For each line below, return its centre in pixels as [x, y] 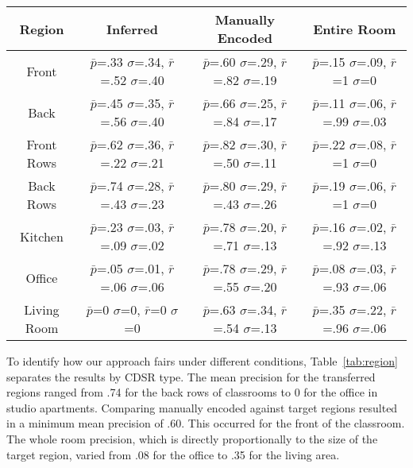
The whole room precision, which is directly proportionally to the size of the [192, 438]
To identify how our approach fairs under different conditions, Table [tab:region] [202, 361]
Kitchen [42, 236]
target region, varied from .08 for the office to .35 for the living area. [173, 454]
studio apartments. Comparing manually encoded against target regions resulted [202, 407]
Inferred [132, 29]
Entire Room [355, 29]
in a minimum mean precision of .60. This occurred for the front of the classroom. [206, 423]
